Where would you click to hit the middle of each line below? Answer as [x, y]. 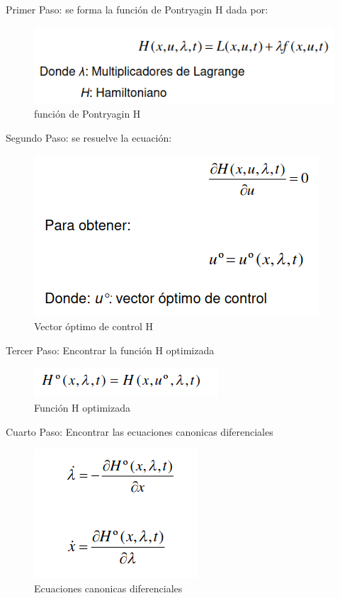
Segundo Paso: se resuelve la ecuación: [89, 137]
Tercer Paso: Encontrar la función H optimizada [110, 350]
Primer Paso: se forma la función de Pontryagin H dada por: [137, 9]
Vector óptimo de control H [94, 326]
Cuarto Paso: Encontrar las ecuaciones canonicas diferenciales [140, 431]
